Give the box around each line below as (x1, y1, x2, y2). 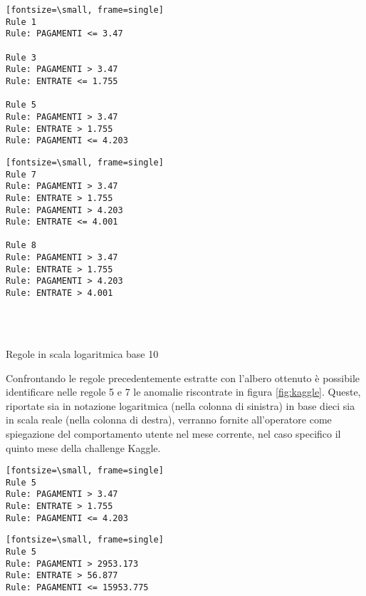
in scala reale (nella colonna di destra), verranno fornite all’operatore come (6, 412, 332, 427)
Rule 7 (6, 169, 36, 180)
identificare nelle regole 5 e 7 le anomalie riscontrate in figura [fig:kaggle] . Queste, (6, 384, 361, 399)
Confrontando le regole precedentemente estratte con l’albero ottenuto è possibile (6, 370, 360, 385)
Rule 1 (6, 16, 36, 27)
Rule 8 (6, 240, 36, 251)
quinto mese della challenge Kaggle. (6, 440, 161, 455)
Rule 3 (6, 52, 36, 63)
